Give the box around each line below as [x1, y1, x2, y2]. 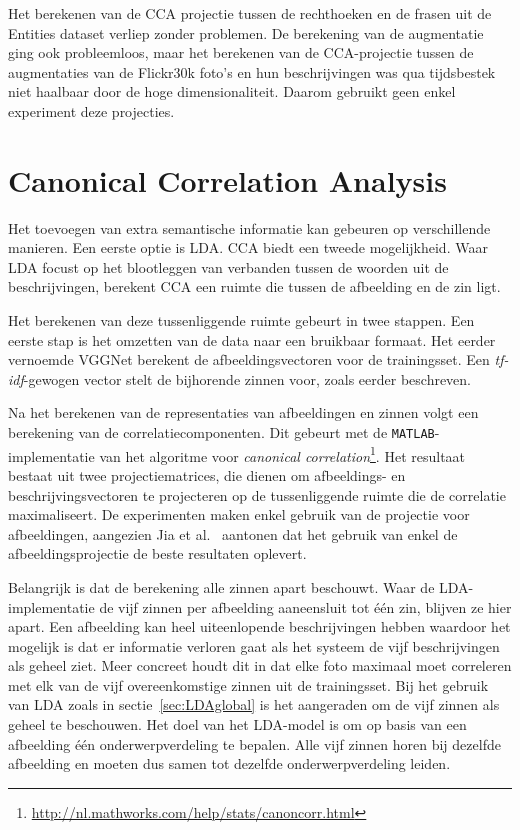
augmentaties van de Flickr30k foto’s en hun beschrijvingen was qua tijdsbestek [8, 61, 496, 82]
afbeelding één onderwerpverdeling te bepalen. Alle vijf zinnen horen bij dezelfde [8, 733, 501, 754]
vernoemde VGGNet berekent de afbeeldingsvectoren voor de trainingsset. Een [8, 349, 490, 370]
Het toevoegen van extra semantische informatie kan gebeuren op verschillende [8, 217, 491, 238]
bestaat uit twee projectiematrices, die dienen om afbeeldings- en [8, 464, 406, 485]
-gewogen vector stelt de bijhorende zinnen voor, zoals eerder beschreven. [23, 368, 472, 389]
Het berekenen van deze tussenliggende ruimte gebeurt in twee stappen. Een [8, 310, 475, 331]
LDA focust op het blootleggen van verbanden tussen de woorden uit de [8, 256, 449, 277]
